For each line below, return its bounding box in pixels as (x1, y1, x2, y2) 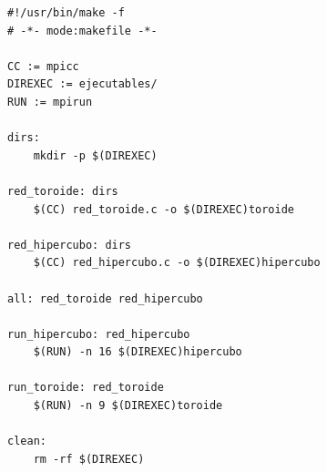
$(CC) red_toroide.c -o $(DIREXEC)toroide (33, 202, 294, 216)
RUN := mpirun (7, 95, 93, 108)
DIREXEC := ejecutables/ (7, 77, 158, 91)
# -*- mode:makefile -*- (7, 24, 158, 37)
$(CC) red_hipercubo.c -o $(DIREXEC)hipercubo (33, 256, 321, 270)
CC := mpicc (7, 59, 79, 73)
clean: (7, 435, 46, 448)
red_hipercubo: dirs (7, 238, 132, 251)
